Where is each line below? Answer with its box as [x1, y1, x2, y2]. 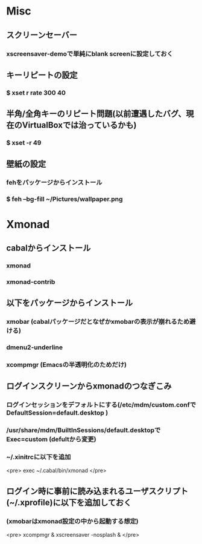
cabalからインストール [6, 243, 91, 253]
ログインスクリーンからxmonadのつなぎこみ [6, 381, 172, 392]
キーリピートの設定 [6, 70, 78, 80]
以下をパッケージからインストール [6, 298, 133, 308]
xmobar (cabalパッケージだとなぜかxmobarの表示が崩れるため [6, 318, 190, 326]
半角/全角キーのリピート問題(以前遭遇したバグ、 [6, 109, 186, 119]
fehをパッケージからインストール [6, 179, 103, 187]
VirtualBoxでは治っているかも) [22, 120, 137, 131]
